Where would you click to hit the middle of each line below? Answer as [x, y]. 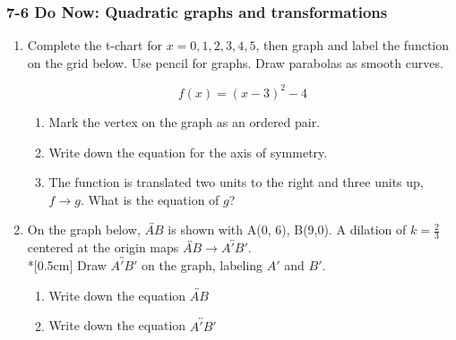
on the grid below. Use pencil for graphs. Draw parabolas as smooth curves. [235, 62]
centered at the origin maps [103, 247]
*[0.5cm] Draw [67, 265]
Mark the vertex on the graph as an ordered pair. [185, 121]
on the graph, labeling [202, 265]
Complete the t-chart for [95, 45]
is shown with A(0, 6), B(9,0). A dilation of [287, 229]
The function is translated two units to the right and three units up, [236, 182]
